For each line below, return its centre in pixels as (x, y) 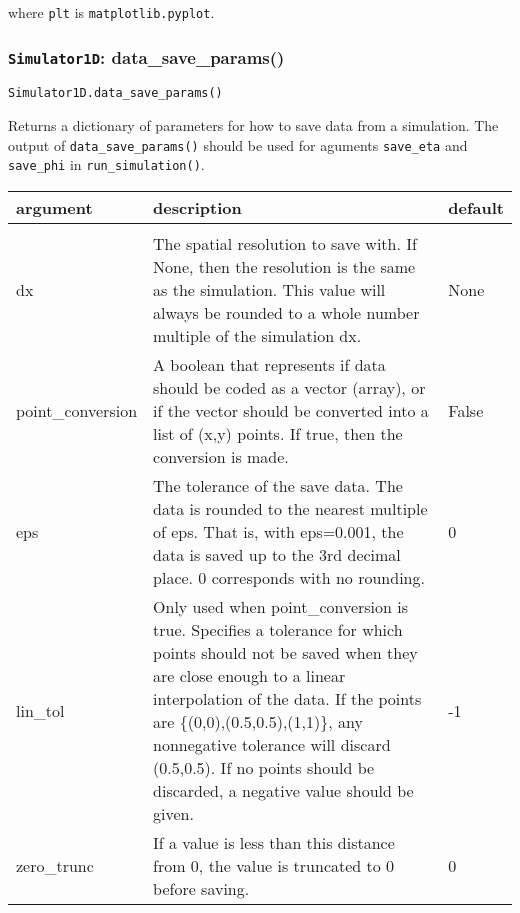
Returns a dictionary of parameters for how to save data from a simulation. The (253, 125)
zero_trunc (55, 865)
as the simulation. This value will (269, 289)
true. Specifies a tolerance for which (278, 629)
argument (54, 207)
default (476, 207)
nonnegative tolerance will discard (272, 744)
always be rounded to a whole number (286, 312)
